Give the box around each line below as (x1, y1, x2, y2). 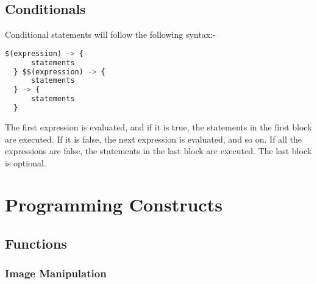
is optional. (5, 156, 46, 169)
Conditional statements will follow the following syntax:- (5, 28, 216, 41)
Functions (5, 234, 67, 253)
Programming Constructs (5, 192, 223, 217)
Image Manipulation (5, 266, 107, 281)
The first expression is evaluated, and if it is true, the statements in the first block (5, 120, 312, 133)
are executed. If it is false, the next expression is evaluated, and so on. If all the (5, 132, 302, 145)
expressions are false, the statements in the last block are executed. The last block (5, 144, 312, 157)
